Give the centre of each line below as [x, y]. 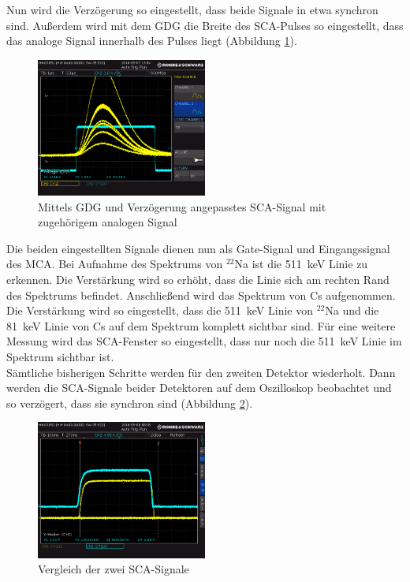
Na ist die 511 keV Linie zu [301, 264]
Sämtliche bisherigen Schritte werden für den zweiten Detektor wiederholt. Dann [201, 372]
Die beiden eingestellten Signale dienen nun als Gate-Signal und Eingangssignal [198, 248]
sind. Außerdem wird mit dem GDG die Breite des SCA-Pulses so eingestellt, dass [205, 25]
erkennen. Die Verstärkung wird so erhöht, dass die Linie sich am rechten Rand [198, 279]
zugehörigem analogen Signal [108, 222]
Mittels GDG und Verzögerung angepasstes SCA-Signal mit [182, 206]
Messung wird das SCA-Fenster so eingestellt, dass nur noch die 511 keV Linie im [204, 341]
